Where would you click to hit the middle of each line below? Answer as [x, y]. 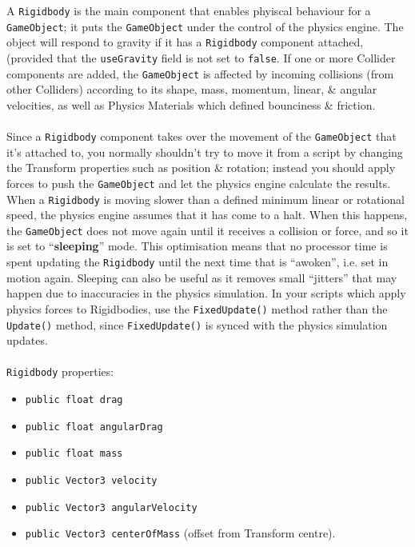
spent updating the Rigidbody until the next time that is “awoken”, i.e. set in [198, 262]
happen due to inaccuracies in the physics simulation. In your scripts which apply [206, 293]
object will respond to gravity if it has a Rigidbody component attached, [185, 42]
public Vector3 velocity [91, 481]
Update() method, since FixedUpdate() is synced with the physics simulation [197, 324]
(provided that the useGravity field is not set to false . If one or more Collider [201, 57]
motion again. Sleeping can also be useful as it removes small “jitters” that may [202, 277]
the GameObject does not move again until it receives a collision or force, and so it [207, 230]
